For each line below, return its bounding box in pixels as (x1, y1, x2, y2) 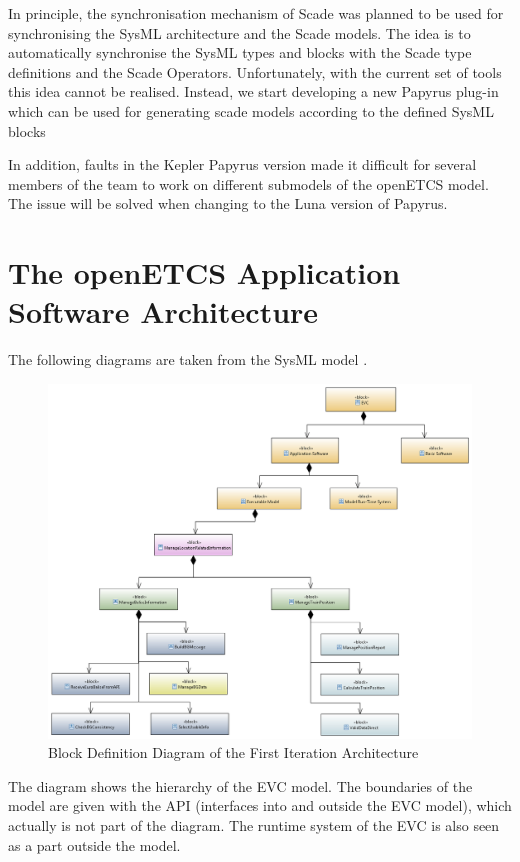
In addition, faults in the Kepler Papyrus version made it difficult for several (8, 154, 477, 175)
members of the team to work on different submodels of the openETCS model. (8, 173, 489, 194)
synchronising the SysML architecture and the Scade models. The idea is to (8, 22, 471, 43)
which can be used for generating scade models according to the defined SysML (8, 100, 494, 121)
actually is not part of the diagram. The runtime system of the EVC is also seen (8, 815, 500, 836)
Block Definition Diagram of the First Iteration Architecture (48, 742, 419, 763)
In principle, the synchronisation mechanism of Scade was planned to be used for (8, 3, 504, 23)
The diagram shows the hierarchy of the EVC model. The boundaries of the (8, 775, 473, 796)
